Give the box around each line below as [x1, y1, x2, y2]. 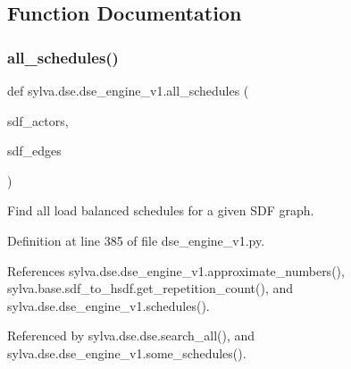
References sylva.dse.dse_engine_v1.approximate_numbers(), [7, 261, 345, 280]
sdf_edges [7, 141, 62, 160]
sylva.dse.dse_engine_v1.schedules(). [7, 296, 210, 314]
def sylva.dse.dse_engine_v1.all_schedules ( [7, 81, 249, 99]
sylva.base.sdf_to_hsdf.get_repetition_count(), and [7, 279, 294, 298]
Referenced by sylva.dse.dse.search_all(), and [7, 326, 255, 345]
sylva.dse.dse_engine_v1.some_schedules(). [7, 343, 247, 362]
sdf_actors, [7, 111, 69, 130]
